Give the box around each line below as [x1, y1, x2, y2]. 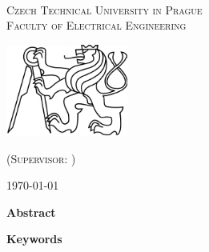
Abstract [6, 203, 56, 220]
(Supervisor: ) [6, 150, 76, 166]
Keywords [6, 230, 62, 247]
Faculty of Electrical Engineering [6, 17, 187, 34]
